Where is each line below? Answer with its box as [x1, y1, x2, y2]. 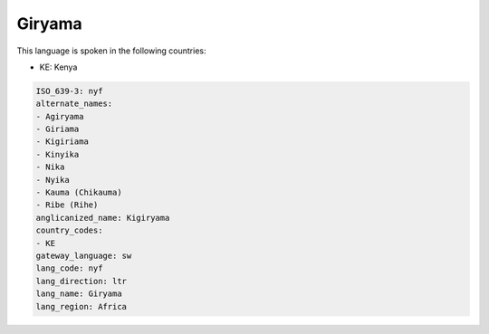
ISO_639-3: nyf [35, 86, 103, 96]
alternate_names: [35, 99, 113, 109]
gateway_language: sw [35, 251, 132, 261]
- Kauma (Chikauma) [35, 187, 122, 198]
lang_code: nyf [35, 263, 103, 273]
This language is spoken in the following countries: [16, 45, 206, 56]
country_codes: [35, 225, 103, 235]
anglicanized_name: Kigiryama [35, 213, 170, 223]
